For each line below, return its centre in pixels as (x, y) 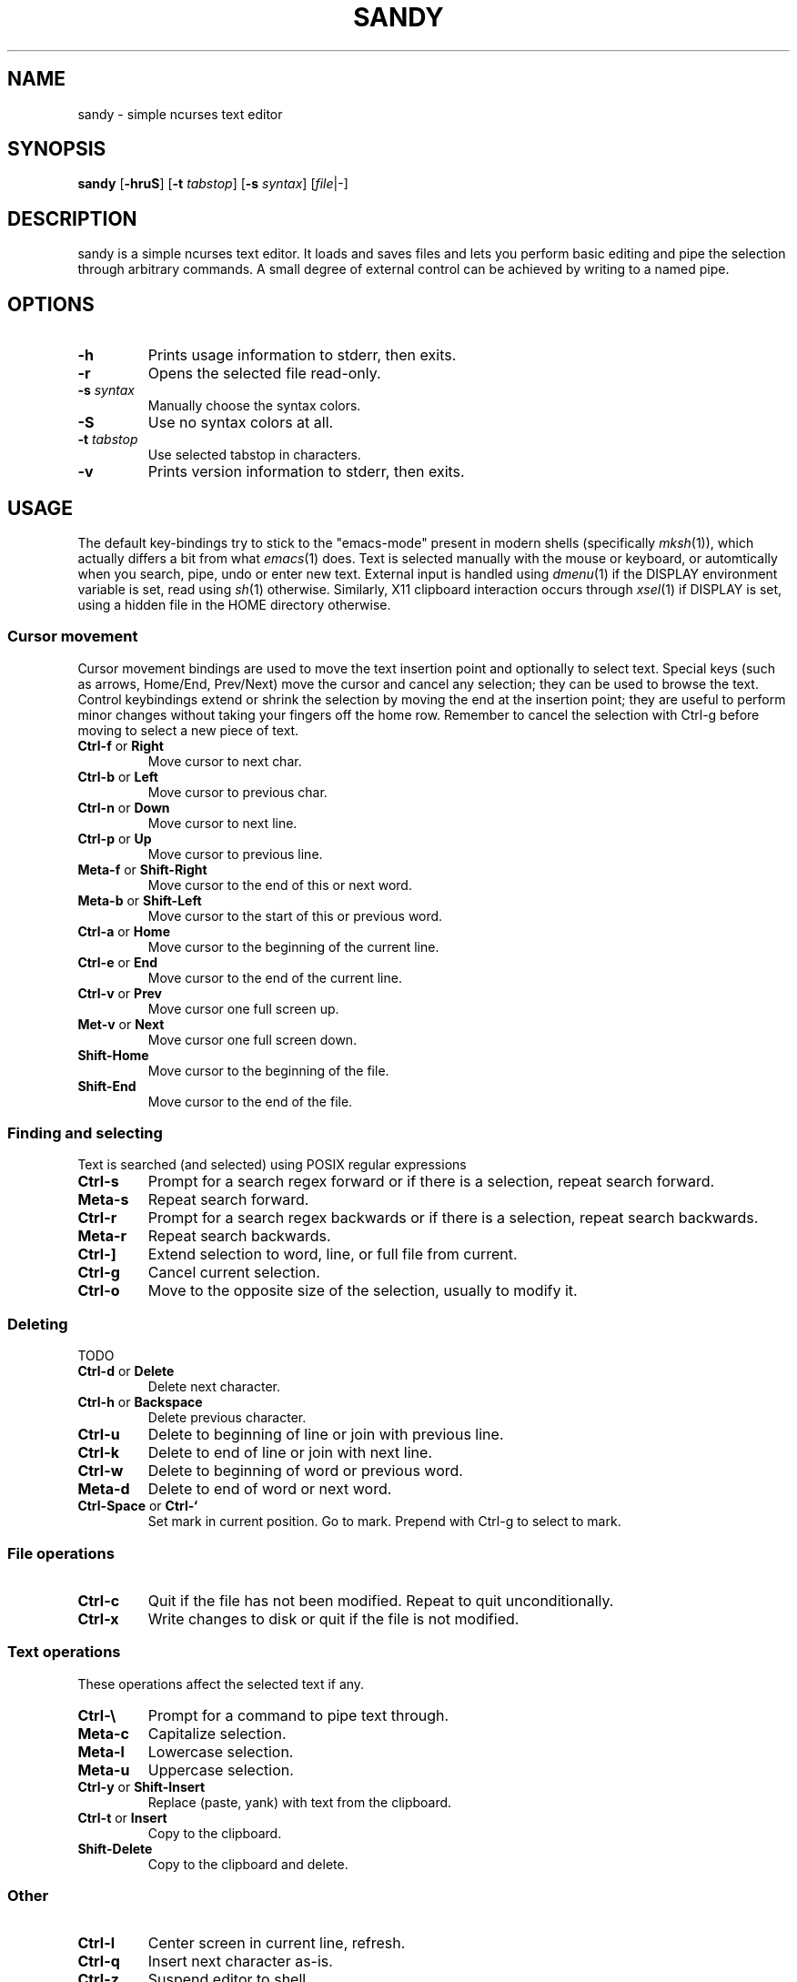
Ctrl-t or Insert (122, 1817)
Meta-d (104, 1489)
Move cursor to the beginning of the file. (268, 1070)
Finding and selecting (85, 1133)
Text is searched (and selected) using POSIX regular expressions (272, 1165)
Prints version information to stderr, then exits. (306, 472)
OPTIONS (51, 304)
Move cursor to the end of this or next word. (280, 885)
